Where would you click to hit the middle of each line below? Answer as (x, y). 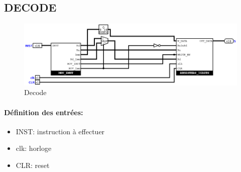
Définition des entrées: (44, 112)
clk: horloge (34, 148)
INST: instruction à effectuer (60, 131)
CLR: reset (33, 165)
